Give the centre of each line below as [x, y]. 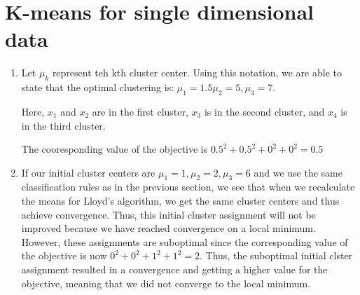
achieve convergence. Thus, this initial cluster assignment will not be [168, 214]
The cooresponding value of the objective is [115, 149]
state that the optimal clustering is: [98, 87]
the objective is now [64, 255]
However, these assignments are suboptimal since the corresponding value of [185, 241]
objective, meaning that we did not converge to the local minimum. [166, 283]
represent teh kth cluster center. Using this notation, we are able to [197, 73]
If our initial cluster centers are [88, 172]
